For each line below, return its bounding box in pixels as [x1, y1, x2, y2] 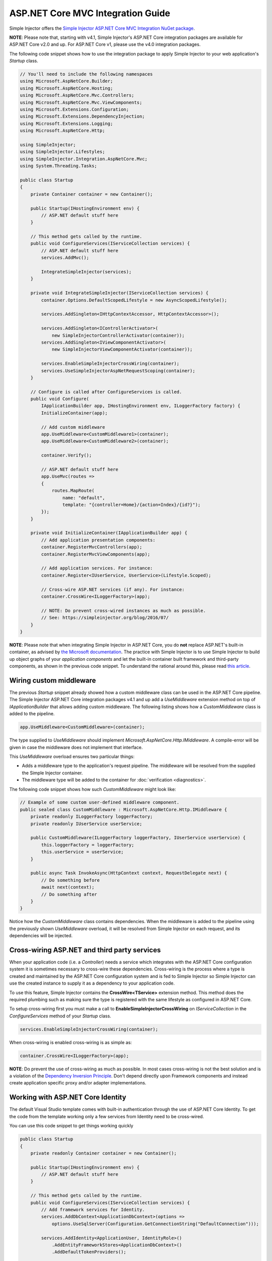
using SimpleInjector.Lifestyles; [20, 149, 105, 155]
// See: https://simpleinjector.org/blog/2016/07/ [41, 615, 169, 620]
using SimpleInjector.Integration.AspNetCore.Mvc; [20, 156, 148, 161]
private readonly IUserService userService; [30, 821, 143, 827]
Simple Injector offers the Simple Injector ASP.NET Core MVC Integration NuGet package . [9, 25, 195, 31]
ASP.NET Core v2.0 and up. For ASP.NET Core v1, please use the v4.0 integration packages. [9, 41, 201, 47]
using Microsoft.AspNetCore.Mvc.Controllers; [20, 92, 134, 98]
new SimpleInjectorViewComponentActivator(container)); [51, 347, 193, 353]
